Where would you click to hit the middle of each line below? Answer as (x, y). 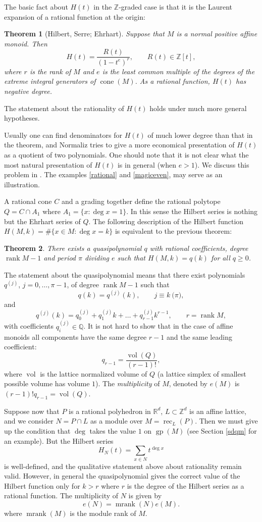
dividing (97, 258)
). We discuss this (222, 164)
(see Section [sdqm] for (222, 431)
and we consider (29, 421)
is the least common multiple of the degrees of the (178, 71)
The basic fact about (36, 7)
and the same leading (199, 336)
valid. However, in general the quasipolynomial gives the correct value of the (122, 476)
